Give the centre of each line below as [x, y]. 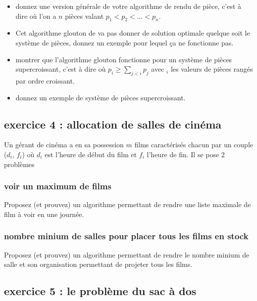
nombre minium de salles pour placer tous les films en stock [126, 236]
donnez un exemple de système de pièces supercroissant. [101, 97]
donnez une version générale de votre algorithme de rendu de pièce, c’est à [128, 6]
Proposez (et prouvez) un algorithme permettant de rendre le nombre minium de [127, 254]
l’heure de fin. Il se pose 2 [186, 154]
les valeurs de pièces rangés [212, 69]
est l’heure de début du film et [91, 154]
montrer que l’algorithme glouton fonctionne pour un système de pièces [124, 59]
